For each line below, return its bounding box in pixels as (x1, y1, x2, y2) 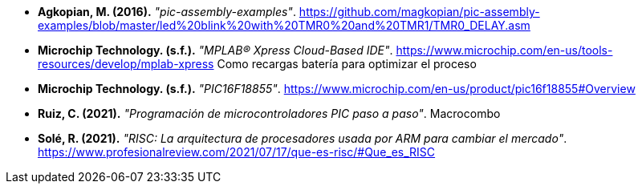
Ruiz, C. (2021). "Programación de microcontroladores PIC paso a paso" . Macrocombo (38, 107, 501, 120)
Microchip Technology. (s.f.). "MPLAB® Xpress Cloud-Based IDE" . (38, 43, 393, 57)
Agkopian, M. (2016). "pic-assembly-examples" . (38, 5, 296, 18)
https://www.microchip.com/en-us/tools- (396, 43, 613, 57)
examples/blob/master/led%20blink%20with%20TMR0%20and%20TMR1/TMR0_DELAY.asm (38, 18, 530, 32)
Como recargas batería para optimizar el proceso (217, 57, 477, 71)
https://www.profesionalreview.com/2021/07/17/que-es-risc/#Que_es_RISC (38, 145, 436, 159)
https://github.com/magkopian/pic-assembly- (299, 5, 540, 18)
